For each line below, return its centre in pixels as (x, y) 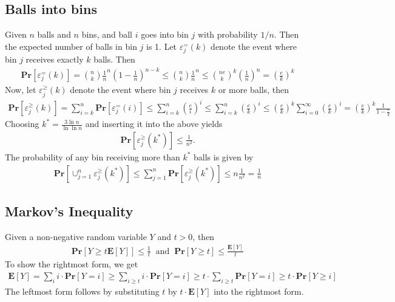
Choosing (22, 124)
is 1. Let (162, 46)
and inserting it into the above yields (154, 124)
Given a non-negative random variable (76, 236)
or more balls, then (253, 90)
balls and (54, 34)
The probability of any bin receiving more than (93, 156)
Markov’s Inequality (69, 211)
